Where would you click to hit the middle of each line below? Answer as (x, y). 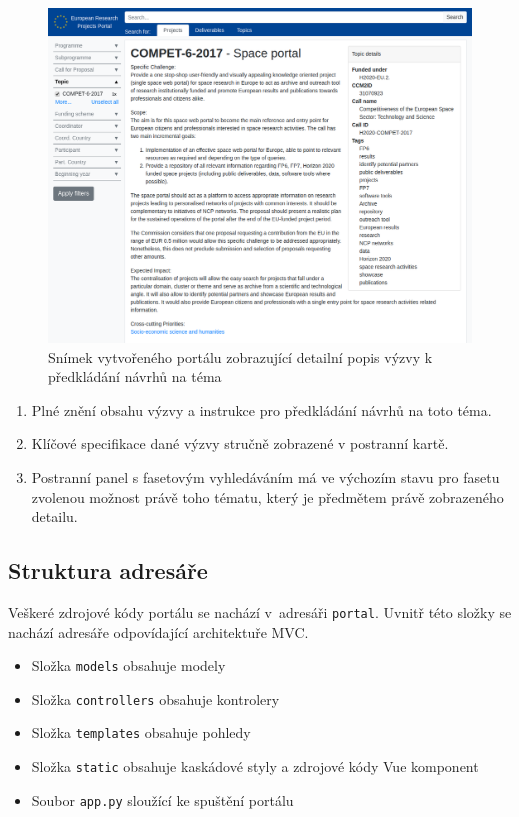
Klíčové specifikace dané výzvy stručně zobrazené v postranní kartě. (240, 443)
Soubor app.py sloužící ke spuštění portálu (162, 799)
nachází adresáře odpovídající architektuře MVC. (158, 631)
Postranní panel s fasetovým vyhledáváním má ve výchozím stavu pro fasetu (265, 476)
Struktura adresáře (108, 570)
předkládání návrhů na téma (135, 376)
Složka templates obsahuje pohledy (141, 732)
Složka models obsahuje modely (128, 665)
